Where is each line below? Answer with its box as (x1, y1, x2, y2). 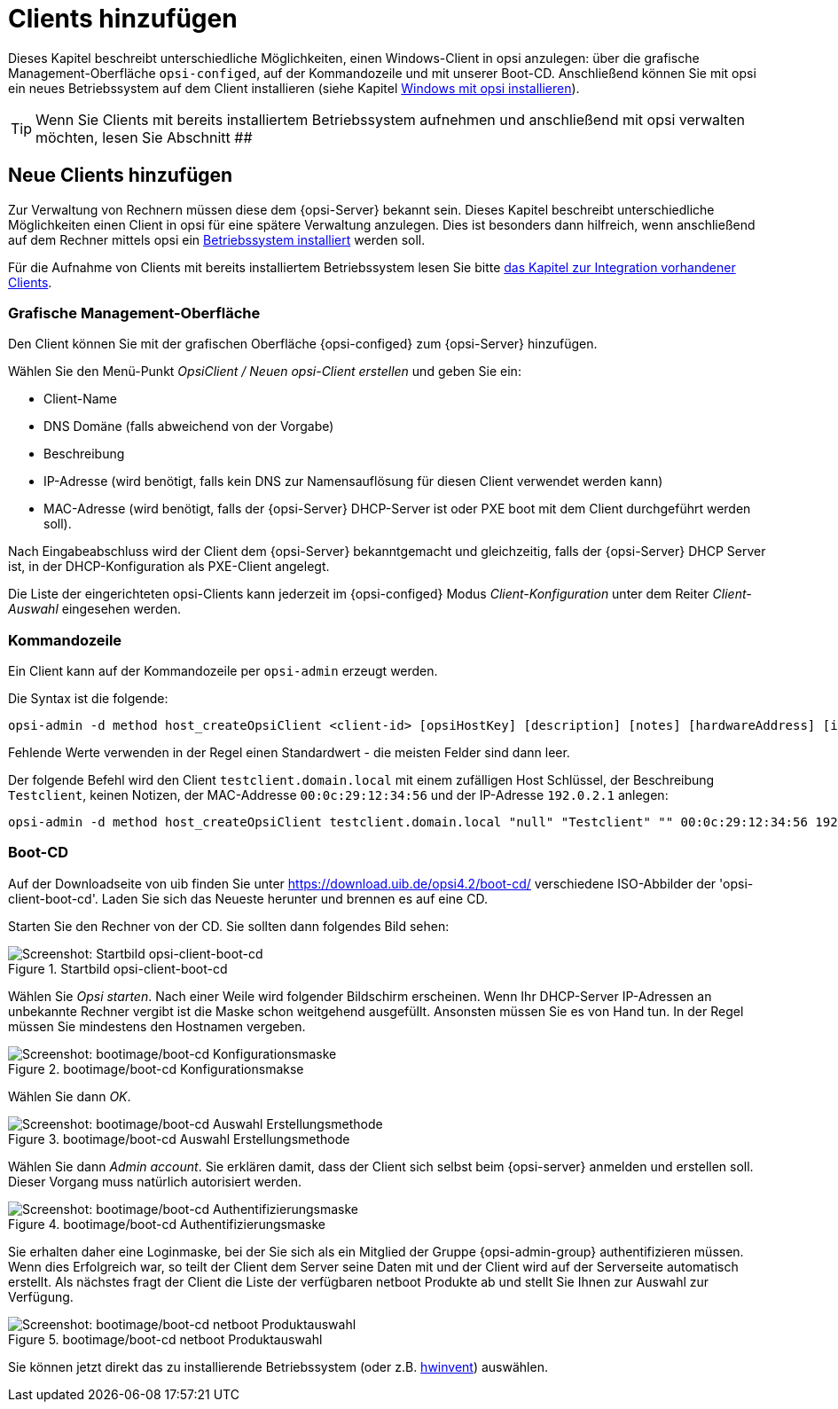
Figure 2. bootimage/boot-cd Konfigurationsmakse (8, 1061, 304, 1076)
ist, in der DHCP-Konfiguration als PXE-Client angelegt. (8, 559, 330, 575)
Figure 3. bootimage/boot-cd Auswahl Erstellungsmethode (8, 1131, 350, 1147)
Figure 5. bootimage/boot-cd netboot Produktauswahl (8, 1331, 323, 1347)
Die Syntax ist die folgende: (8, 691, 168, 707)
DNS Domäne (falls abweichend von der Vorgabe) (43, 419, 334, 434)
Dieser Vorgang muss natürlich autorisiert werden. (8, 1173, 302, 1189)
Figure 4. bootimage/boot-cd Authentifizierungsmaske (8, 1216, 325, 1232)
